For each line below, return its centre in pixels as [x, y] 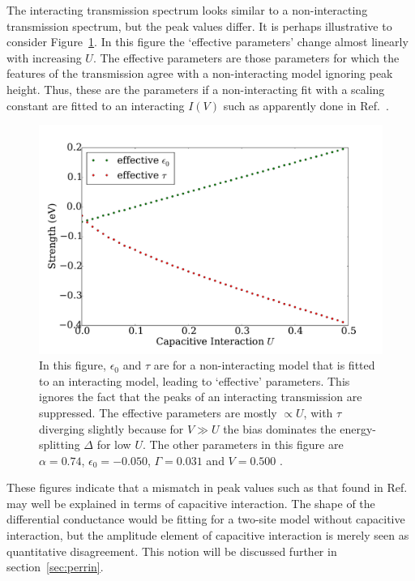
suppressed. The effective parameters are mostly [158, 412]
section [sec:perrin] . [55, 567]
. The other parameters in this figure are [243, 444]
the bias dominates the [280, 428]
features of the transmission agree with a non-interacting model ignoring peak [200, 73]
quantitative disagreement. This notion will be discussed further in [172, 551]
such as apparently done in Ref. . [306, 105]
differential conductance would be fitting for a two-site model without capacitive [206, 519]
